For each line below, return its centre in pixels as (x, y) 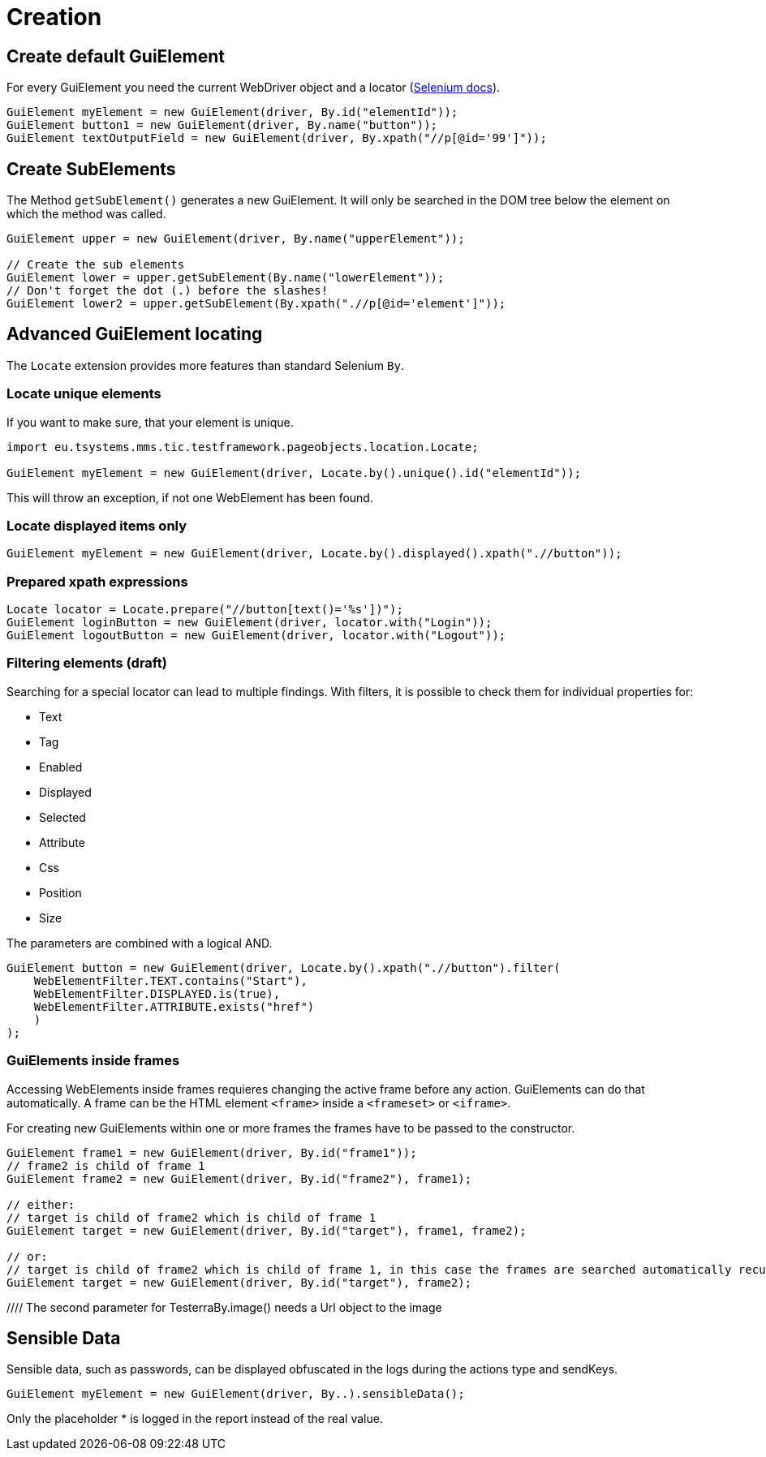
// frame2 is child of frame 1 (106, 1165)
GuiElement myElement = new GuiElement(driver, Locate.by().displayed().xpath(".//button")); (314, 554)
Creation (54, 17)
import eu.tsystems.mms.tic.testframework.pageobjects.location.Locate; (243, 447)
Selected (62, 817)
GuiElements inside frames (93, 1061)
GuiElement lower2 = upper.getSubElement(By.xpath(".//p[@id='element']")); (256, 304)
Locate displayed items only (97, 525)
